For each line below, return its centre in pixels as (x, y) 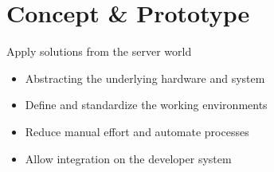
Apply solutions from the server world (99, 51)
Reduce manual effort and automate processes (137, 131)
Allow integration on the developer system (128, 158)
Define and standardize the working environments (146, 105)
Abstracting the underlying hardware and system (145, 78)
